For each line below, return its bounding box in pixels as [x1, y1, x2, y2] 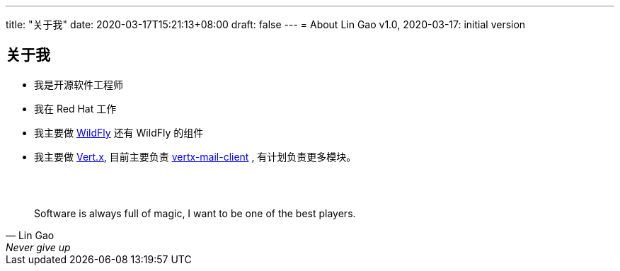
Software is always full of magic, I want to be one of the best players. [34, 207, 356, 219]
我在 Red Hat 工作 [34, 102, 117, 115]
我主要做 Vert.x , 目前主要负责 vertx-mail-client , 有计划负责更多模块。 [34, 150, 357, 163]
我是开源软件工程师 [34, 78, 123, 91]
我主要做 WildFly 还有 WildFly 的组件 [34, 126, 204, 139]
